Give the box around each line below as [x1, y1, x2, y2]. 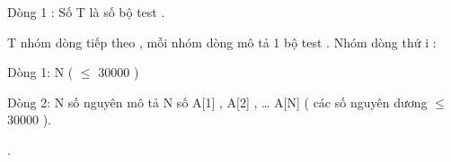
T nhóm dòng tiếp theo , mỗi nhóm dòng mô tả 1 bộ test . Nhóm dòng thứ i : [7, 32, 437, 51]
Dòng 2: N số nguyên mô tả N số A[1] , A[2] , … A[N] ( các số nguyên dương [7, 92, 428, 111]
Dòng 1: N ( [7, 63, 74, 81]
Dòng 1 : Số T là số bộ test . [7, 3, 165, 21]
